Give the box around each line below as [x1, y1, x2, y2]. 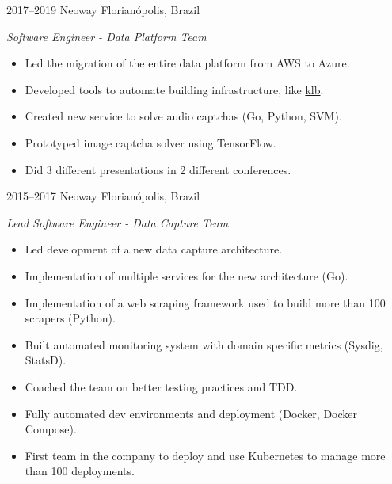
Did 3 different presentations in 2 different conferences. [25, 161, 291, 177]
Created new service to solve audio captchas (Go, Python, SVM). [25, 108, 342, 124]
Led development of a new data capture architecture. [25, 241, 283, 257]
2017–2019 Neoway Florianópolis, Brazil [6, 2, 200, 17]
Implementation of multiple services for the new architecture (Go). [25, 267, 348, 284]
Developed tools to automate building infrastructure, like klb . [25, 81, 324, 97]
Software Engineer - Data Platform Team [6, 28, 207, 44]
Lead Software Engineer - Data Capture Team [6, 214, 229, 231]
